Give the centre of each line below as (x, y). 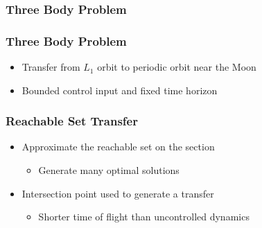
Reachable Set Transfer (72, 121)
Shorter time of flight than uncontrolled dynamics (144, 217)
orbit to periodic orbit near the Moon (177, 67)
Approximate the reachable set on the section (118, 147)
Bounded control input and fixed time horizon (120, 90)
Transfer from (51, 67)
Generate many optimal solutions (109, 170)
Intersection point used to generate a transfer (118, 193)
